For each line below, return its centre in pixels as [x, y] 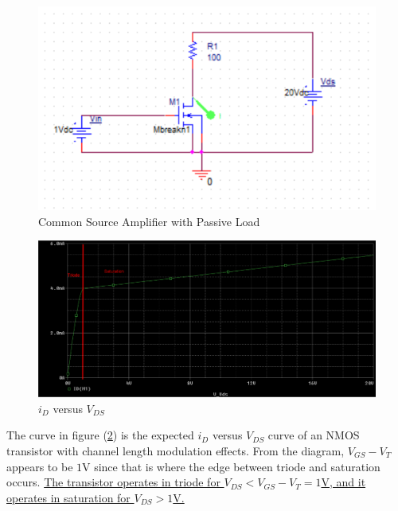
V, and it [343, 482]
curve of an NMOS [314, 435]
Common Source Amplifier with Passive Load [149, 221]
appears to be [40, 466]
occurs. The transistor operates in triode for [113, 482]
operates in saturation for [68, 497]
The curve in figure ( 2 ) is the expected [100, 435]
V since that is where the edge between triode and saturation [231, 466]
